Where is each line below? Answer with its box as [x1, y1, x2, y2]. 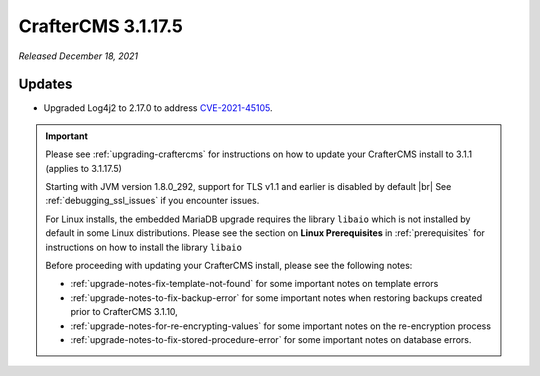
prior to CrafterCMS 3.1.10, [70, 306, 179, 318]
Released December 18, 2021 [18, 50, 139, 62]
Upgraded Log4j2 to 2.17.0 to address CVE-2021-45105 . [43, 102, 274, 114]
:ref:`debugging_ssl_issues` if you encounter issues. [45, 195, 260, 207]
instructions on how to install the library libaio [45, 241, 242, 253]
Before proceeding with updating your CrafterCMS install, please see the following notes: [45, 259, 413, 271]
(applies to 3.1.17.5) [45, 162, 122, 174]
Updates [18, 76, 73, 93]
